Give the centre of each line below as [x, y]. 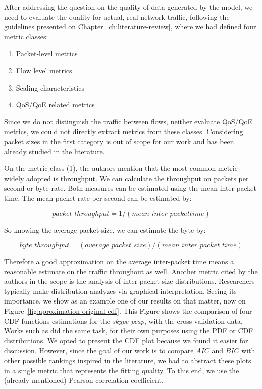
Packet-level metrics [47, 53]
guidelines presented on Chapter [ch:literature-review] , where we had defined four [130, 27]
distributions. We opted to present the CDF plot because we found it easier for [126, 340]
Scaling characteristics [50, 87]
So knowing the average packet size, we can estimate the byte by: [105, 229]
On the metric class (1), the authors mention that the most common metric [121, 168]
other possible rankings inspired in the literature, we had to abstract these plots [128, 360]
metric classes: [26, 36]
